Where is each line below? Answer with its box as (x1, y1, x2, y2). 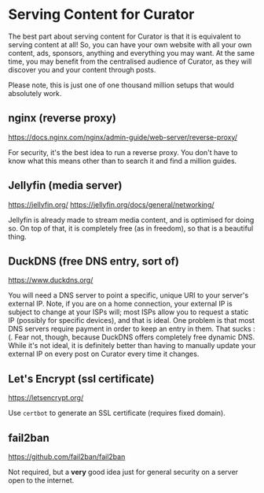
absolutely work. (8, 88, 62, 98)
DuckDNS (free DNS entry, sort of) (8, 254, 179, 268)
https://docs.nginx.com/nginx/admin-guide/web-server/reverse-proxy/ (8, 132, 238, 142)
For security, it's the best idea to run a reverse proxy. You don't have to (8, 147, 238, 157)
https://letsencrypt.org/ (8, 393, 84, 402)
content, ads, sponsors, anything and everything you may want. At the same (8, 48, 255, 57)
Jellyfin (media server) (8, 179, 123, 192)
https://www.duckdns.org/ (8, 276, 93, 285)
